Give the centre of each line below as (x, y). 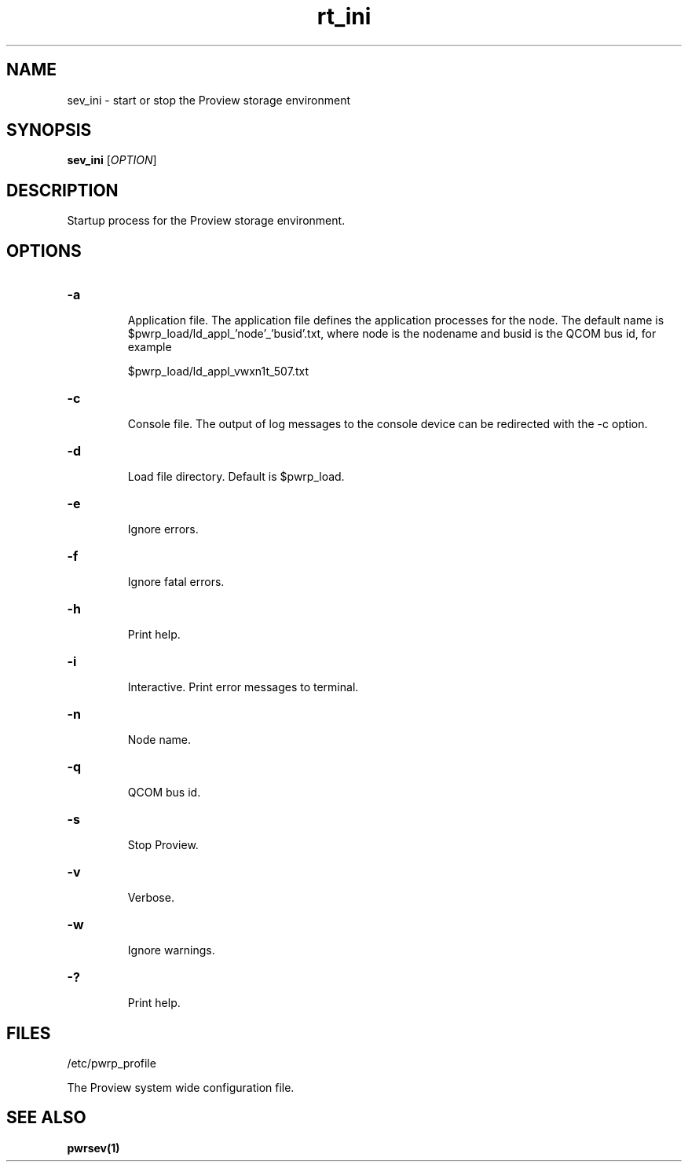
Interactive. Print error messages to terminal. (243, 687)
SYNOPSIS (49, 130)
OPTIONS (44, 251)
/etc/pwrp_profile (112, 1063)
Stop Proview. (163, 845)
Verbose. (151, 898)
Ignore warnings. (171, 950)
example (150, 347)
